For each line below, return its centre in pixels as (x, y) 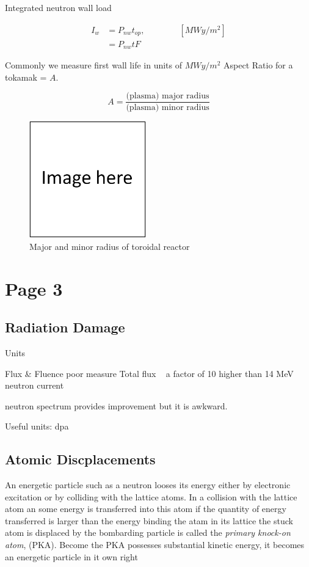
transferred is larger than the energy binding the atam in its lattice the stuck (149, 520)
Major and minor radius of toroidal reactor (110, 246)
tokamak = (26, 77)
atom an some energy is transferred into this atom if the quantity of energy (146, 509)
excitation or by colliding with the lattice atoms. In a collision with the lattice (151, 496)
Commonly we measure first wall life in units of (94, 65)
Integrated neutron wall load (58, 7)
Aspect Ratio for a (258, 65)
